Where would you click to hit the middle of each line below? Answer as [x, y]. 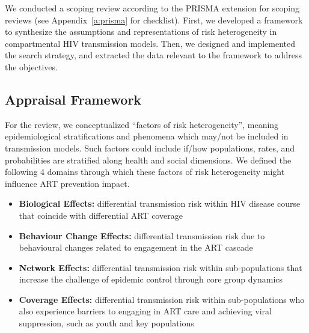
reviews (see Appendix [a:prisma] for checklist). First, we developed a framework [154, 20]
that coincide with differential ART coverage [101, 215]
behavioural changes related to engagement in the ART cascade [136, 247]
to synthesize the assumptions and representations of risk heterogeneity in [141, 32]
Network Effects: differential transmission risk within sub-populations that [161, 267]
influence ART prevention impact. [67, 183]
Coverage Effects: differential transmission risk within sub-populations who [162, 299]
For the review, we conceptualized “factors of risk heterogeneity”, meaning [142, 124]
